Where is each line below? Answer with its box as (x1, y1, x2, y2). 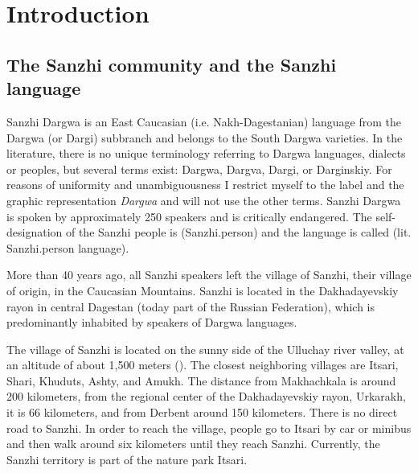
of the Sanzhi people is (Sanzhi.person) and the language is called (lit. (65, 224, 412, 241)
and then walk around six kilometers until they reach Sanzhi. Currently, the (6, 435, 380, 452)
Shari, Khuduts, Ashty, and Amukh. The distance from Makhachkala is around (6, 372, 396, 389)
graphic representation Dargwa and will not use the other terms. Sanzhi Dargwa (6, 191, 401, 208)
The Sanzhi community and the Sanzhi (6, 51, 337, 76)
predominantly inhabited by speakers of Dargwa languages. (6, 314, 297, 331)
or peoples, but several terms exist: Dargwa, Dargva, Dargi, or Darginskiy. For (6, 160, 392, 177)
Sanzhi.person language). (6, 239, 129, 256)
